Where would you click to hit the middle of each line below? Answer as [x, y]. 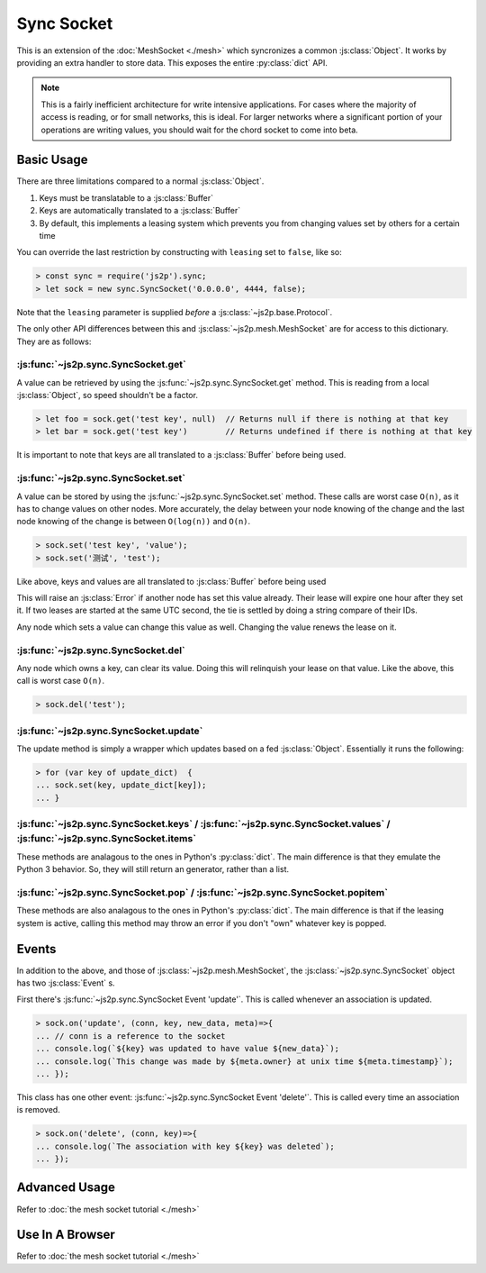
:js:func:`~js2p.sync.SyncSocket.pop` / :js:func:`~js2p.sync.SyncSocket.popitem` [202, 892]
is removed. [38, 1110]
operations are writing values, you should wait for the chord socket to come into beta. [200, 130]
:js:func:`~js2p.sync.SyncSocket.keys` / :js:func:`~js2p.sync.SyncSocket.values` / [203, 824]
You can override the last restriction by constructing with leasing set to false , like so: [179, 252]
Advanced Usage [66, 1188]
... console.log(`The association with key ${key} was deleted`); [185, 1146]
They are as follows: [54, 341]
